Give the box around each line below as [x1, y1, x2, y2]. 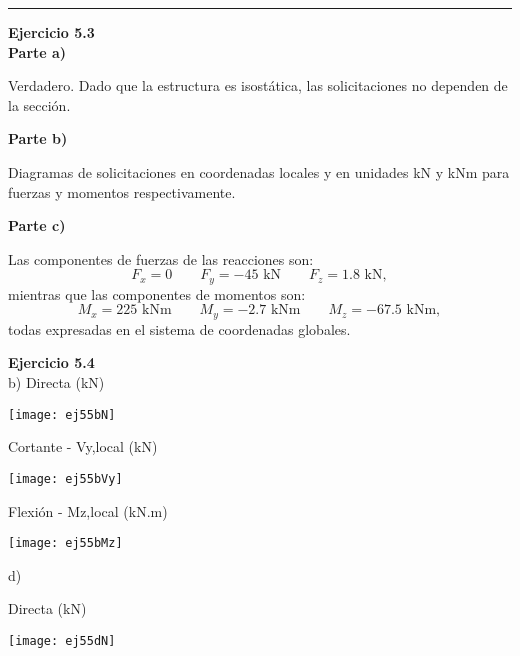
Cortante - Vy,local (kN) [8, 436, 158, 457]
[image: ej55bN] [8, 407, 116, 422]
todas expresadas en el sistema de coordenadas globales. [8, 318, 351, 339]
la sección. [8, 94, 71, 115]
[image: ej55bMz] [8, 536, 123, 551]
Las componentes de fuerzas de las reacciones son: [8, 248, 314, 269]
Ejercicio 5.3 [8, 22, 95, 42]
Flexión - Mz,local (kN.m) [8, 500, 168, 521]
